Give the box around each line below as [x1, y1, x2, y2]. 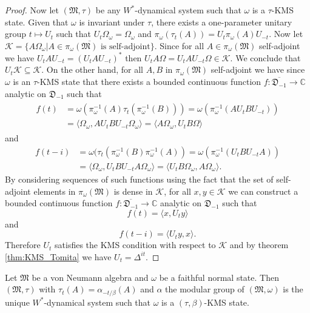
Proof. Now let [5, 4, 59, 16]
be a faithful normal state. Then [159, 271, 279, 283]
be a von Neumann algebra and [32, 271, 149, 283]
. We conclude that [230, 51, 301, 64]
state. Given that [5, 15, 69, 28]
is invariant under [79, 15, 145, 28]
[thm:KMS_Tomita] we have [5, 250, 112, 263]
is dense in [113, 184, 153, 197]
